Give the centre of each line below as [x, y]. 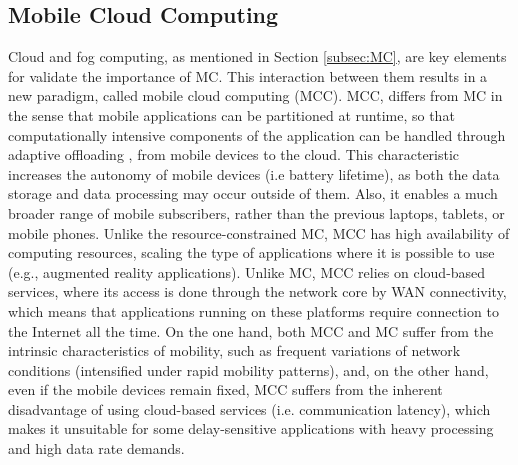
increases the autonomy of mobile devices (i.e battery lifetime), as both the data [254, 173]
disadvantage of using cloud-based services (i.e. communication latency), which [249, 408]
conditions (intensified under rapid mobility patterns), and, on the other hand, [248, 369]
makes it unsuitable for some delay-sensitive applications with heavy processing [251, 428]
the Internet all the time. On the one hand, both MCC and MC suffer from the [251, 330]
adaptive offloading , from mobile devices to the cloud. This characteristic [234, 154]
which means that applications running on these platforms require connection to [253, 310]
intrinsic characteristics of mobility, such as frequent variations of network [234, 350]
